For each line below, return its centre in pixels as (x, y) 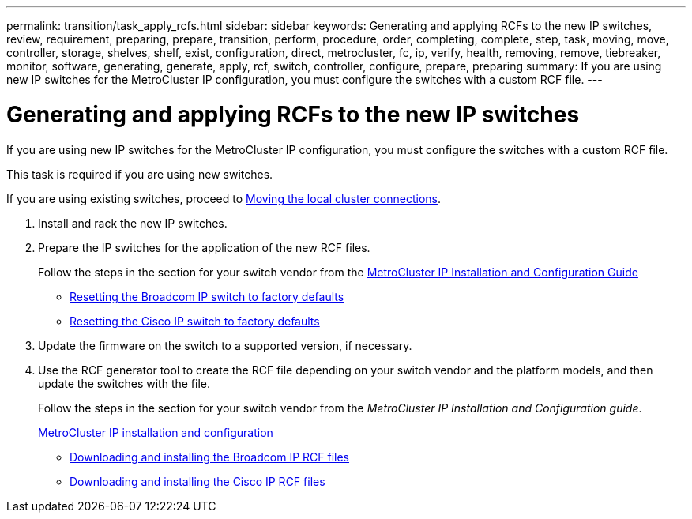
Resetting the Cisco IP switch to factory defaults (195, 321)
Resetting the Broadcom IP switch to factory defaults (207, 296)
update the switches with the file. (124, 383)
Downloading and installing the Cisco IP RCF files (197, 481)
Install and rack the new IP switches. (133, 223)
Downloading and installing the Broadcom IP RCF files (209, 457)
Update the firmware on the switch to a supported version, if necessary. (225, 345)
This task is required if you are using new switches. (140, 174)
